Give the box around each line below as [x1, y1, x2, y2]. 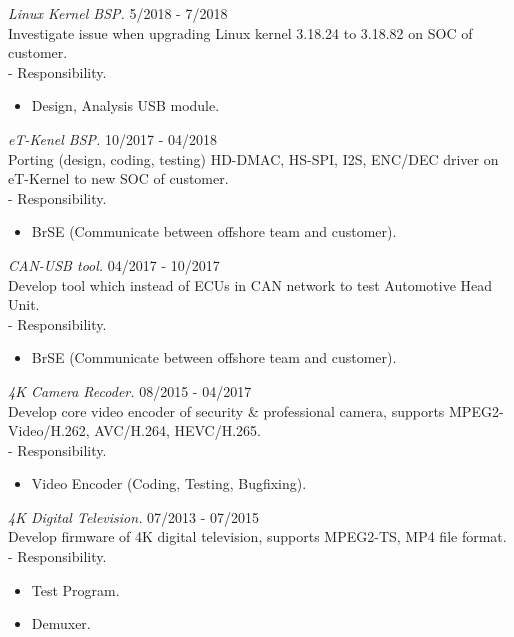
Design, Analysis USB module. [31, 95, 220, 116]
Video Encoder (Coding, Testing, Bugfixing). [31, 473, 307, 494]
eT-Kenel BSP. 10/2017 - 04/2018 [8, 128, 218, 149]
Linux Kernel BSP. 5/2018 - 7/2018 [8, 3, 228, 23]
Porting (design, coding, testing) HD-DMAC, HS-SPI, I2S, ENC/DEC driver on [8, 148, 499, 169]
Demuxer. [31, 613, 91, 634]
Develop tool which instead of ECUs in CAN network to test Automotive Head [8, 274, 493, 295]
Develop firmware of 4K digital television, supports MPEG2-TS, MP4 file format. [8, 526, 507, 547]
